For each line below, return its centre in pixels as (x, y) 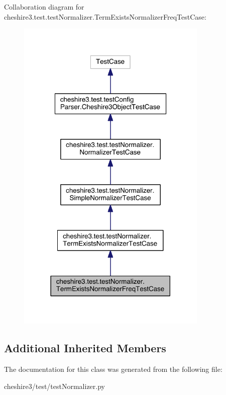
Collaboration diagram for (44, 7)
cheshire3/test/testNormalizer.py (54, 386)
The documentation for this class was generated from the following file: (113, 369)
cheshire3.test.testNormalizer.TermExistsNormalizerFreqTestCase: (105, 16)
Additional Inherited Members (85, 348)
